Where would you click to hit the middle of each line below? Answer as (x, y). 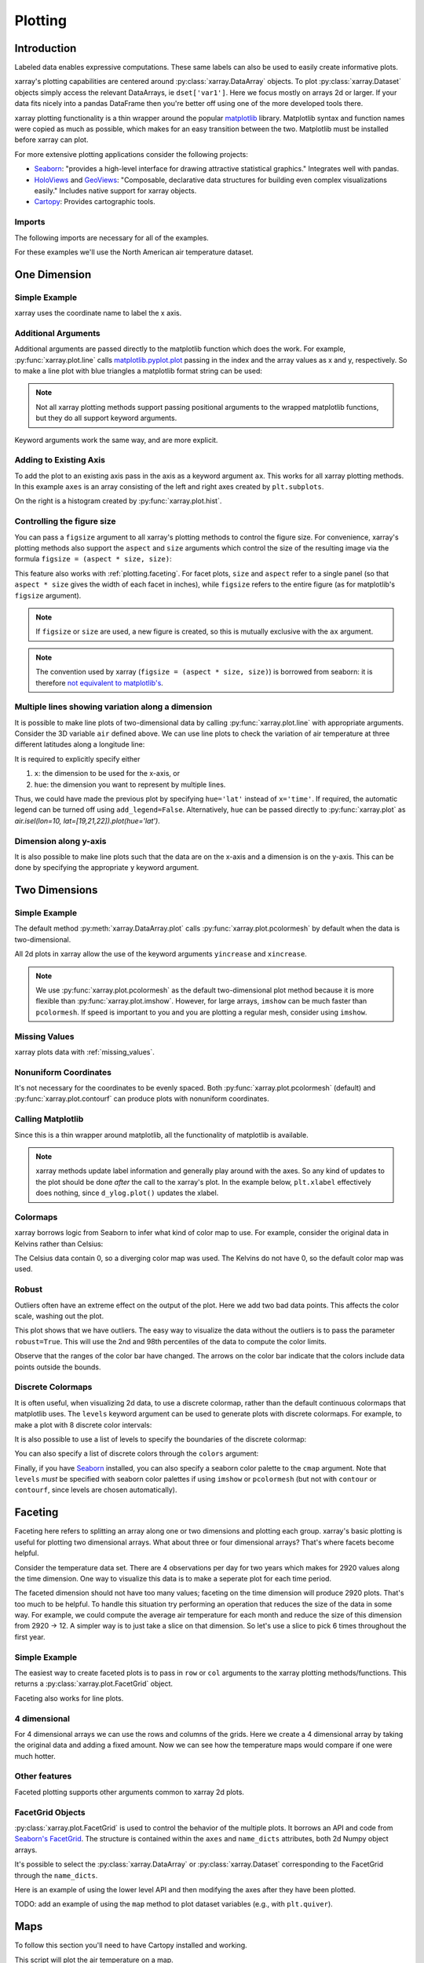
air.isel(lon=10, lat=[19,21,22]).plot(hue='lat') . (87, 821)
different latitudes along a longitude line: (80, 744)
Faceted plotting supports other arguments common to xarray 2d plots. (130, 1792)
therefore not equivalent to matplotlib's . (100, 682)
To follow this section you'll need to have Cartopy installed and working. (131, 1945)
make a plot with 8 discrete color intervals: (83, 1424)
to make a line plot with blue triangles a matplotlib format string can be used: (139, 371)
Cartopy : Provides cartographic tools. (95, 202)
